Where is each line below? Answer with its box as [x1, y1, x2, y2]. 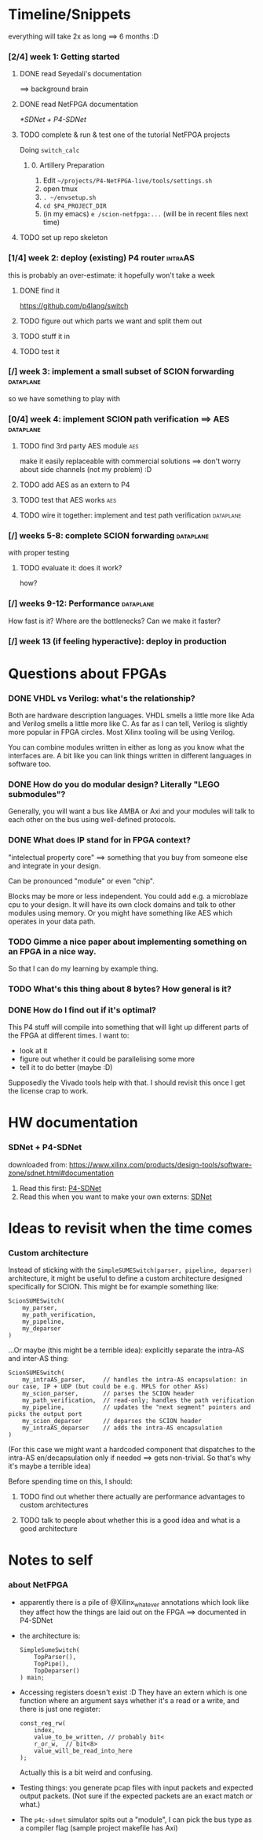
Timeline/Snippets [8, 6, 131, 24]
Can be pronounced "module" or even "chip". [8, 876, 155, 886]
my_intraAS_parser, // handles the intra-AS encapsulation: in [22, 1376, 247, 1384]
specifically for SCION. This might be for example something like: [8, 1282, 219, 1292]
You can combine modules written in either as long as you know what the [8, 743, 245, 752]
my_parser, [22, 1304, 58, 1312]
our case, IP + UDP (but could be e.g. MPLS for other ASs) [8, 1383, 210, 1391]
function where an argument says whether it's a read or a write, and [19, 1696, 239, 1705]
